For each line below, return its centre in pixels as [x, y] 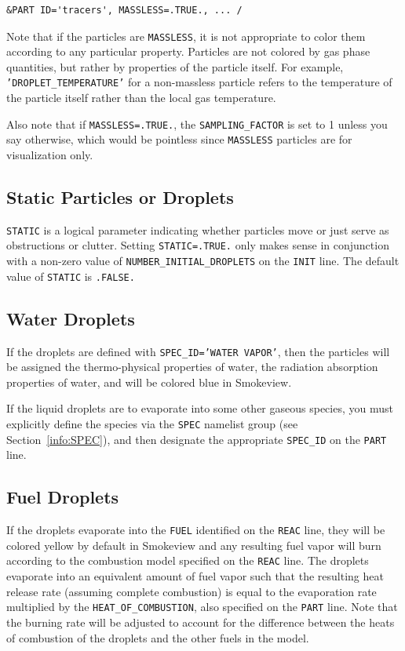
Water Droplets [71, 318]
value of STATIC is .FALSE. [71, 276]
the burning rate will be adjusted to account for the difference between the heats [201, 622]
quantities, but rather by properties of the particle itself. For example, [175, 66]
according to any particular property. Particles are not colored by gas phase [188, 51]
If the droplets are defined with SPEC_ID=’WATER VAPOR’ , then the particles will [198, 351]
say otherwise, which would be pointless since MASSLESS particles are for [179, 139]
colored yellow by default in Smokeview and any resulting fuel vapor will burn [194, 545]
